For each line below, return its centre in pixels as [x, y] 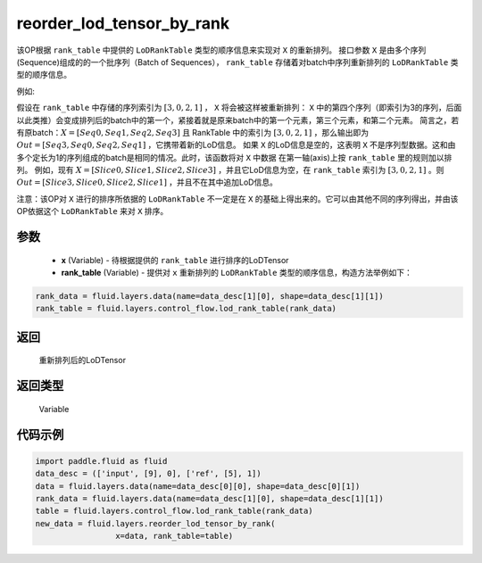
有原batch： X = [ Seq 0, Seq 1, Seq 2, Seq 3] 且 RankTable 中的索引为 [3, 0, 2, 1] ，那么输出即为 [193, 132]
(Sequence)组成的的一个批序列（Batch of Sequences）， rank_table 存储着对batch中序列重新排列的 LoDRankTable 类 [237, 62]
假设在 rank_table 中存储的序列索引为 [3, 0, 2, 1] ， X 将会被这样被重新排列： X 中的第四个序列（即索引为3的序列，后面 [239, 108]
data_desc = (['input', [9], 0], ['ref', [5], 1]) [149, 474]
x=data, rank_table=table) [174, 536]
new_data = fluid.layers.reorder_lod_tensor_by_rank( [155, 523]
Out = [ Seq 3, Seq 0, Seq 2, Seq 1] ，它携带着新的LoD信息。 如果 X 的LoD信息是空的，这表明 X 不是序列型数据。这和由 [236, 145]
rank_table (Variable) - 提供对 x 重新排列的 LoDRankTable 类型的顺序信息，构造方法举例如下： [237, 273]
